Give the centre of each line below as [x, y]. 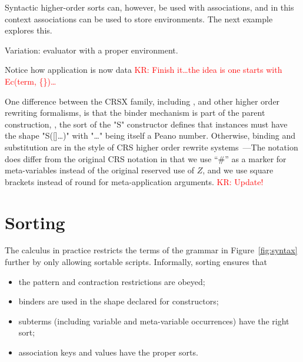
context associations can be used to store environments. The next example [139, 19]
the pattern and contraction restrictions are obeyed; [112, 281]
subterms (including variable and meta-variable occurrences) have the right [154, 321]
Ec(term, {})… [31, 81]
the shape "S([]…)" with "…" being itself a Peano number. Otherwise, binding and [150, 135]
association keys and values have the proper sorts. [108, 352]
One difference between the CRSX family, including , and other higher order [142, 101]
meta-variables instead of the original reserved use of [100, 170]
